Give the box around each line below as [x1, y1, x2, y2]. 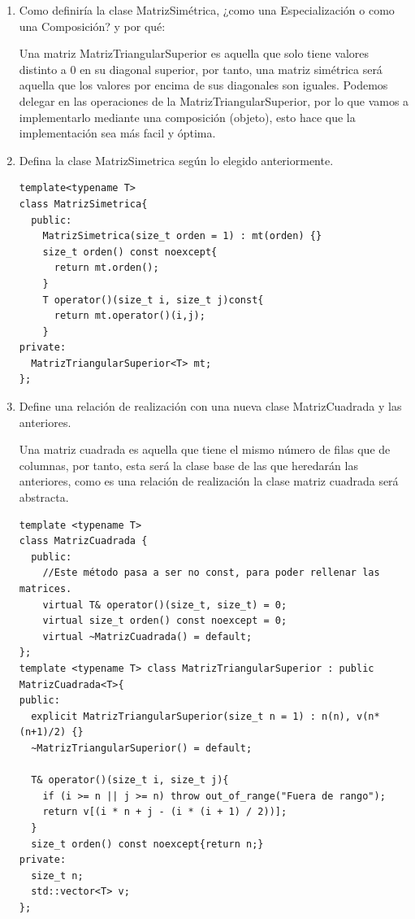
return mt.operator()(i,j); [54, 310, 205, 322]
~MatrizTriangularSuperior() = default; [31, 742, 253, 754]
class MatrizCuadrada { [19, 535, 148, 547]
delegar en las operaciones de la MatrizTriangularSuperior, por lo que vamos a [19, 92, 409, 109]
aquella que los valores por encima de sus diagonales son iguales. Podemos [19, 76, 388, 94]
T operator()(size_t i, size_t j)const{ [42, 294, 264, 306]
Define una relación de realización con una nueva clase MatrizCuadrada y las [19, 398, 402, 415]
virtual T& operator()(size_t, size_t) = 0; [42, 599, 287, 611]
